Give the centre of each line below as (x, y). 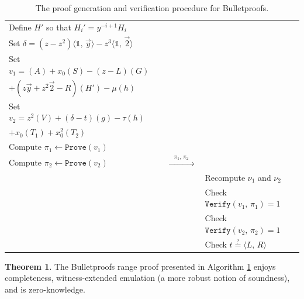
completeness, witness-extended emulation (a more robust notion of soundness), (147, 278)
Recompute (225, 178)
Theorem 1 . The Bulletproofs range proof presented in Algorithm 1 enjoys (140, 266)
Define (20, 27)
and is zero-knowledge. (45, 289)
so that (59, 27)
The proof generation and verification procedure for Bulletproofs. (152, 8)
